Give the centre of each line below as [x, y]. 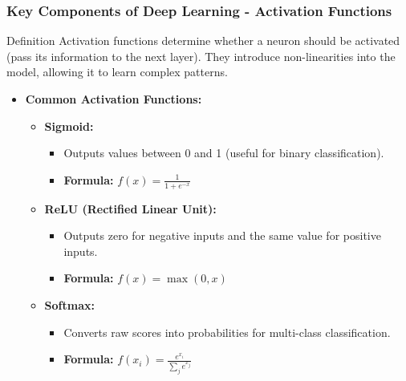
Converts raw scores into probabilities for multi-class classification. [227, 332]
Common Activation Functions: [114, 99]
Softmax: [69, 304]
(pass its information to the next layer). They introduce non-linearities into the [201, 56]
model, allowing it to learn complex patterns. [117, 72]
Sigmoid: [69, 126]
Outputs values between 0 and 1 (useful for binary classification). [224, 153]
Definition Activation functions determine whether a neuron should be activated [203, 41]
